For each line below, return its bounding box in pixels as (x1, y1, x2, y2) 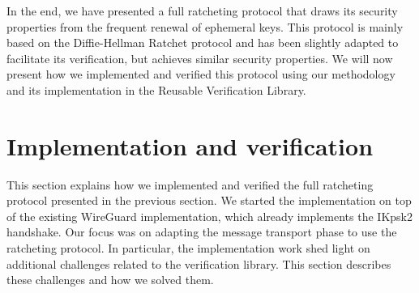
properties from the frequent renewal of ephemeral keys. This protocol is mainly (6, 18, 404, 35)
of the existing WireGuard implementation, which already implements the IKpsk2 (6, 207, 413, 224)
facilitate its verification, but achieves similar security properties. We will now (6, 49, 393, 66)
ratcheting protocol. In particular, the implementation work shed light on (6, 240, 370, 257)
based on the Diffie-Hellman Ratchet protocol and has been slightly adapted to (6, 34, 399, 51)
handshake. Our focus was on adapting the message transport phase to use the (6, 223, 397, 240)
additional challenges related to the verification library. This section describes (6, 255, 391, 272)
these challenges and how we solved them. (6, 271, 214, 288)
